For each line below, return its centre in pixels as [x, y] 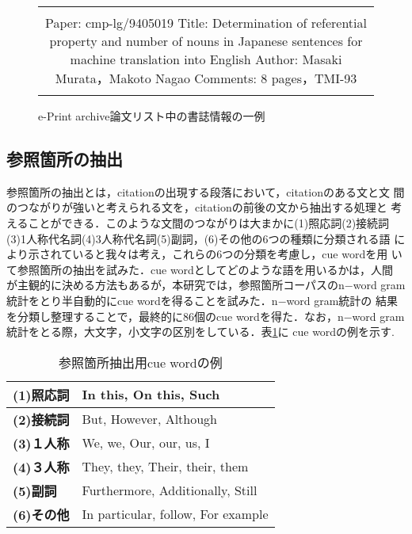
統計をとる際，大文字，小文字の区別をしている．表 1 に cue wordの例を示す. [201, 332]
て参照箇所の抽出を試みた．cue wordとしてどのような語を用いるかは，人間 [200, 269]
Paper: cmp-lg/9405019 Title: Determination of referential [206, 23]
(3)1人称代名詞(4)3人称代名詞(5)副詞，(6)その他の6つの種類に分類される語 [198, 238]
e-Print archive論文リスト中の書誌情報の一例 [152, 116]
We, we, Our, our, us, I [146, 443]
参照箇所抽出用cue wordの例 [140, 362]
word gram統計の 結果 [342, 300]
